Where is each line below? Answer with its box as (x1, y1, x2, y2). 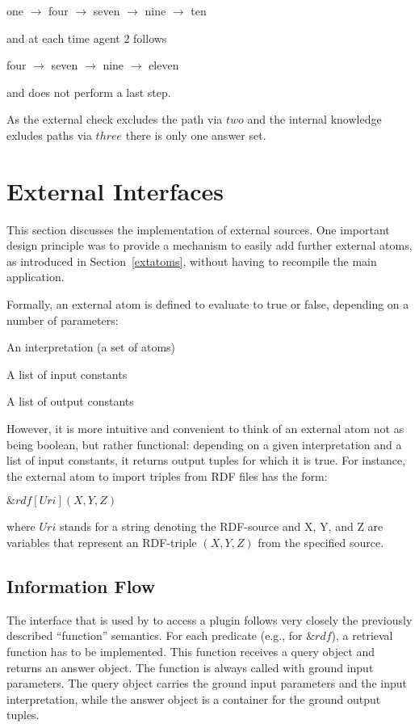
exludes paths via (6, 126, 92, 143)
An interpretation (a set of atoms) (6, 339, 176, 356)
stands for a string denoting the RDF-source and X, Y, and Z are (59, 518, 383, 535)
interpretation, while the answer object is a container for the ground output (6, 690, 381, 707)
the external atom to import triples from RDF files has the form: (6, 467, 328, 484)
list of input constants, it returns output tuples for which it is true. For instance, (6, 452, 406, 469)
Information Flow (6, 573, 156, 598)
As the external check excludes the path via (6, 111, 223, 128)
